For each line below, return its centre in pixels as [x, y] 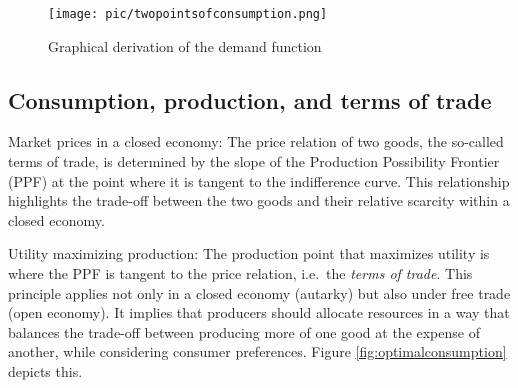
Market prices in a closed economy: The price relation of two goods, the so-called [256, 141]
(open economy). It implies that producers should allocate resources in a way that [259, 312]
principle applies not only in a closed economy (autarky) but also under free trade [259, 292]
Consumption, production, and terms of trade [250, 99]
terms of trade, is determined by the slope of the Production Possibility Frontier [254, 161]
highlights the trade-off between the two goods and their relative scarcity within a [259, 200]
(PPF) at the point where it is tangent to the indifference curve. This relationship [259, 180]
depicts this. [45, 370]
